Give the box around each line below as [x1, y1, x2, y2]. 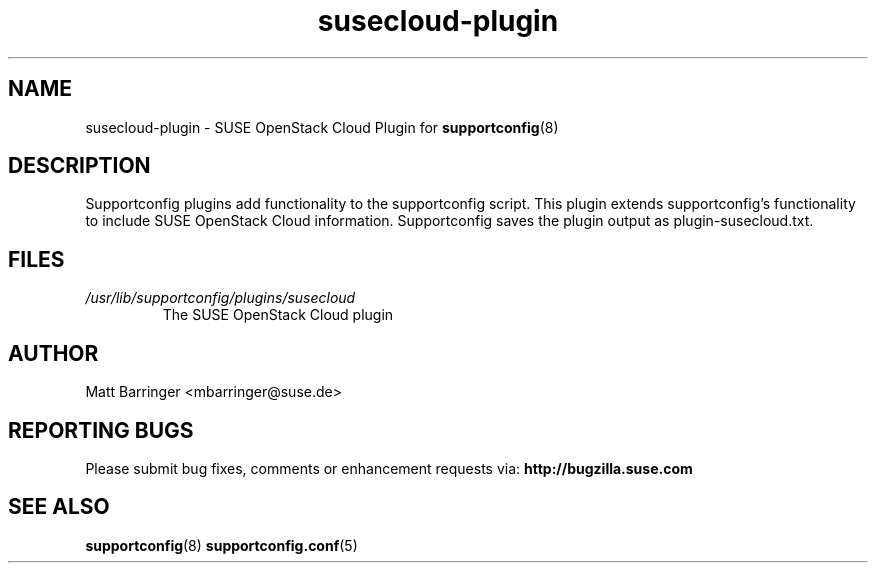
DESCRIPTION [8, 153, 151, 179]
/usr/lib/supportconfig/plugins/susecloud [85, 289, 356, 307]
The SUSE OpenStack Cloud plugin [162, 306, 394, 324]
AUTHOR [8, 340, 99, 366]
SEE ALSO [8, 494, 110, 520]
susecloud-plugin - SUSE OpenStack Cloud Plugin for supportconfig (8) [85, 118, 559, 136]
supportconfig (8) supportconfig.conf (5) [85, 536, 358, 554]
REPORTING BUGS [8, 417, 194, 443]
